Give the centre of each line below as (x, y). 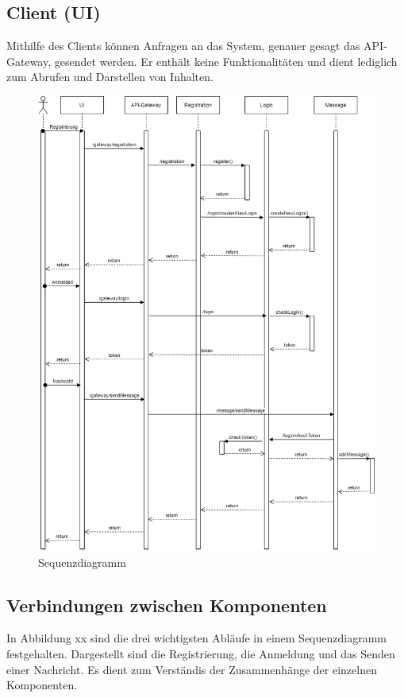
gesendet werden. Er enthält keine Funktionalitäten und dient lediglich (226, 61)
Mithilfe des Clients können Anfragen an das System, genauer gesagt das (183, 46)
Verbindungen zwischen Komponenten (167, 605)
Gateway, (29, 61)
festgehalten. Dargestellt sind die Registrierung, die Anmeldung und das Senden (201, 653)
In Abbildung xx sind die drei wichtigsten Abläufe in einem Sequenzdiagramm (196, 638)
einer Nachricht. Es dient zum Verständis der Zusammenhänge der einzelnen (192, 669)
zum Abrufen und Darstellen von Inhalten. (110, 77)
